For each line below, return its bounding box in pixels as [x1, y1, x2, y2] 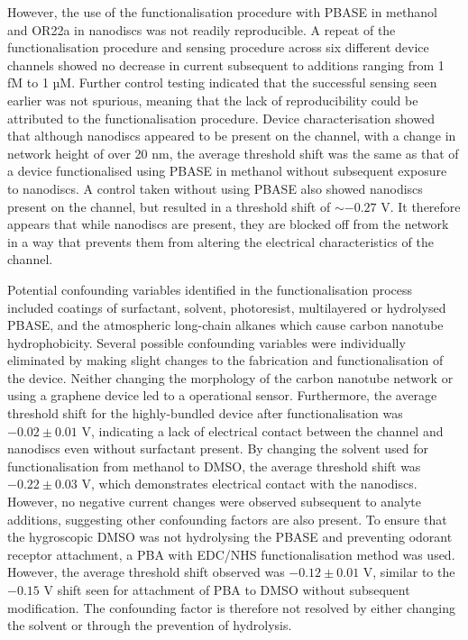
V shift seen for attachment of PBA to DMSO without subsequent [43, 581, 410, 599]
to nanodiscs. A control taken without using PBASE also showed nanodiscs [7, 178, 423, 197]
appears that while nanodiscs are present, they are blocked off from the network [7, 215, 449, 233]
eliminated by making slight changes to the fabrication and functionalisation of [7, 351, 444, 370]
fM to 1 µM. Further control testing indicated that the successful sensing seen [7, 73, 437, 92]
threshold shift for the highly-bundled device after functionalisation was [7, 404, 403, 423]
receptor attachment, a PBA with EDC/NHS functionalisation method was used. [7, 544, 455, 563]
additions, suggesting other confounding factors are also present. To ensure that [7, 509, 447, 528]
